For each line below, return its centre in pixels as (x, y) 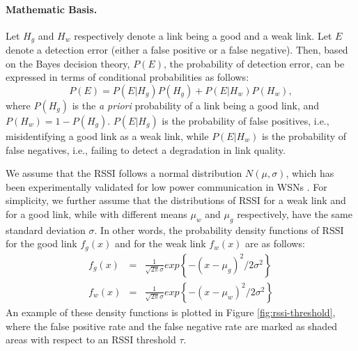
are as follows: (275, 243)
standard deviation (46, 229)
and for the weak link (160, 243)
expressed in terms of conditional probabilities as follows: (127, 77)
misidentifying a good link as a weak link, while (107, 136)
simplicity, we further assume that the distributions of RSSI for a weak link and (176, 200)
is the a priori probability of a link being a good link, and (196, 106)
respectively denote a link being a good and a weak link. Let (203, 35)
